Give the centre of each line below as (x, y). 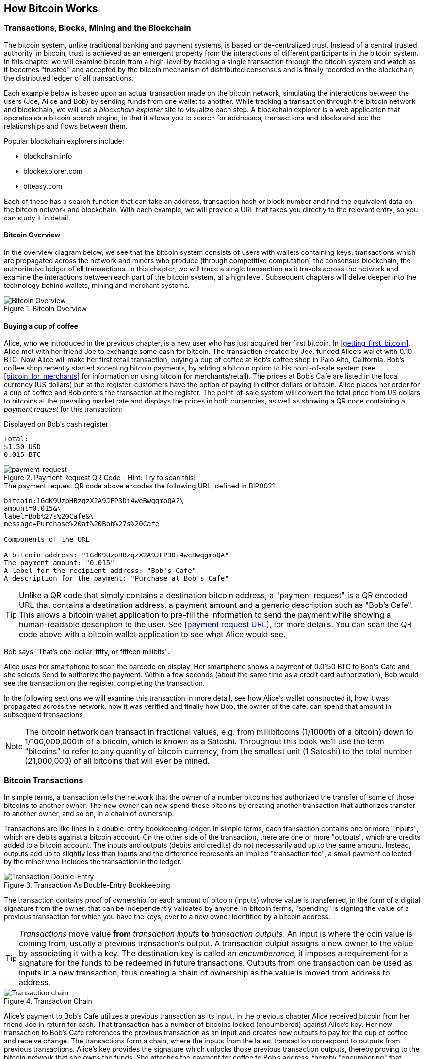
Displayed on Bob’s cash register (56, 424)
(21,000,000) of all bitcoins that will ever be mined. (117, 761)
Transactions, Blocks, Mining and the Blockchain (98, 28)
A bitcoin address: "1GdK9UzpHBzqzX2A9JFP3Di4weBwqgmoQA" (116, 555)
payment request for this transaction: (63, 409)
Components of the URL (47, 540)
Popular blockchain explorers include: (64, 141)
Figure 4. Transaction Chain (48, 1001)
